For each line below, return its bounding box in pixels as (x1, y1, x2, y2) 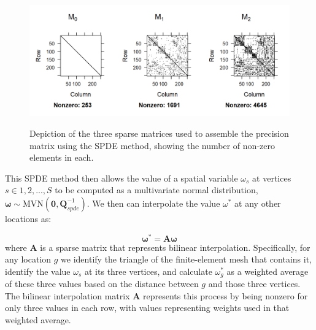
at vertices (252, 171, 291, 184)
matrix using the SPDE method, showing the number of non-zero (29, 139, 275, 152)
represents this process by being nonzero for (143, 289, 308, 302)
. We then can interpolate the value (87, 196, 220, 209)
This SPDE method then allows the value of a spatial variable (5, 171, 238, 184)
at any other (234, 196, 281, 209)
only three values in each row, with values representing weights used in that (5, 301, 290, 314)
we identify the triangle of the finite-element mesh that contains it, (61, 253, 312, 266)
